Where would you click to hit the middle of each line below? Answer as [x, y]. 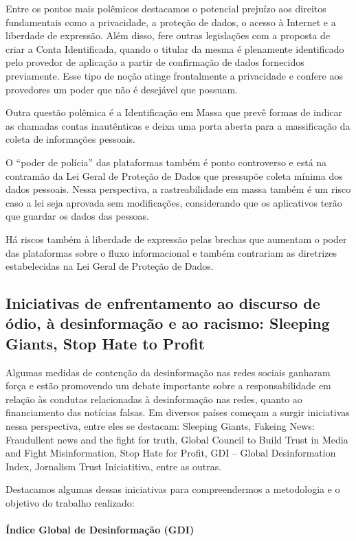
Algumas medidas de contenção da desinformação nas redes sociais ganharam [168, 372]
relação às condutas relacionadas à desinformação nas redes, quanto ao [154, 399]
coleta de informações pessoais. [70, 139]
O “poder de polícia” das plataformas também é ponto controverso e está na [166, 162]
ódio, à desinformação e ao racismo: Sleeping [168, 323]
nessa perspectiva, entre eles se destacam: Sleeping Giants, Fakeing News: [160, 426]
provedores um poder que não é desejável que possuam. [122, 89]
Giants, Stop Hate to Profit [105, 343]
